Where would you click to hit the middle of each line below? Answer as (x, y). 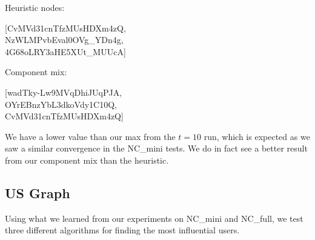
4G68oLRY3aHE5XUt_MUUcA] (65, 51)
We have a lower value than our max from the (90, 136)
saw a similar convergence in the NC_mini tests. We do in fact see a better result (156, 148)
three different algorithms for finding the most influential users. (122, 230)
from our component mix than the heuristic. (87, 160)
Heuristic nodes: (35, 7)
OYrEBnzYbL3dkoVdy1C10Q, (61, 104)
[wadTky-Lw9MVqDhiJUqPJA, (64, 92)
